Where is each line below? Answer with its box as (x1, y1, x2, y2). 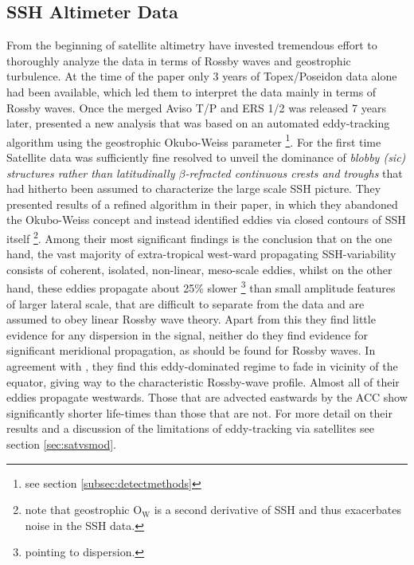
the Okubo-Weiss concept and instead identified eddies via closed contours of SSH (6, 211, 406, 228)
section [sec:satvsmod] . (6, 436, 116, 453)
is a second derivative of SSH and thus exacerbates (154, 501, 401, 518)
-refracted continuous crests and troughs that (185, 164, 403, 181)
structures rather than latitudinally (6, 164, 175, 181)
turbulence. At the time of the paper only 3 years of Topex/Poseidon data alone (6, 68, 397, 84)
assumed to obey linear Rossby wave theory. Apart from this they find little (6, 311, 376, 328)
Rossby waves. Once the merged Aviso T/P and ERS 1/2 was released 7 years (6, 99, 386, 116)
